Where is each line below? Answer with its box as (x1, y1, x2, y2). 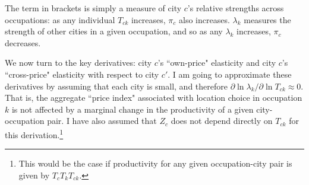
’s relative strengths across (187, 2, 284, 14)
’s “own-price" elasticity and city (157, 56, 276, 69)
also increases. (179, 13, 230, 25)
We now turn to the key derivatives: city (5, 56, 152, 69)
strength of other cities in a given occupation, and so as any (5, 25, 223, 37)
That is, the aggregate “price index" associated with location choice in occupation (5, 91, 302, 104)
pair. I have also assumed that (47, 114, 157, 127)
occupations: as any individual (5, 13, 115, 25)
